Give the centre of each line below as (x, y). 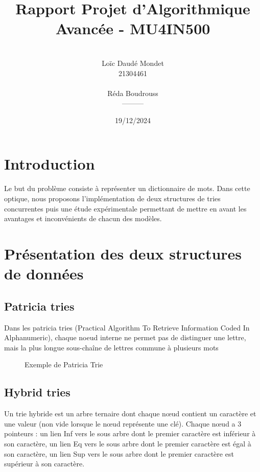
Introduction (50, 164)
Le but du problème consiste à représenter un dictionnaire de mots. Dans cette (127, 188)
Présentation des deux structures (123, 253)
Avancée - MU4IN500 (133, 28)
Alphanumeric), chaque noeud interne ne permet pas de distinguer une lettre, (125, 337)
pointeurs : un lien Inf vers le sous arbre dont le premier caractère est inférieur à (130, 433)
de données (44, 274)
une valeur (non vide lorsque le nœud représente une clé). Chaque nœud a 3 (123, 423)
